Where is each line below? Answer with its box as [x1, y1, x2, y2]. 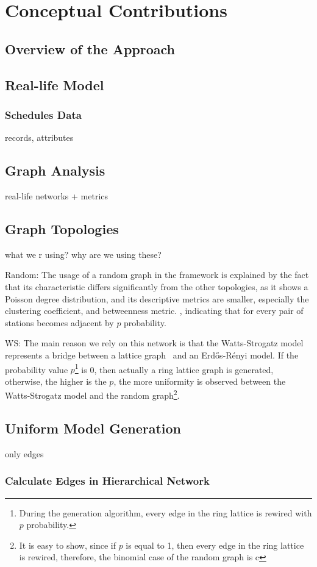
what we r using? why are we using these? [5, 248, 162, 260]
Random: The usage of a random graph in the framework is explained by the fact [5, 268, 309, 281]
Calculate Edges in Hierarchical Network [5, 473, 210, 488]
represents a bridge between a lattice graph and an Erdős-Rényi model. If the [5, 348, 299, 361]
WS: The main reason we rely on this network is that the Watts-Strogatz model [5, 337, 304, 349]
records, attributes [5, 131, 74, 144]
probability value [5, 363, 68, 376]
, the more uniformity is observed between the [113, 374, 286, 387]
